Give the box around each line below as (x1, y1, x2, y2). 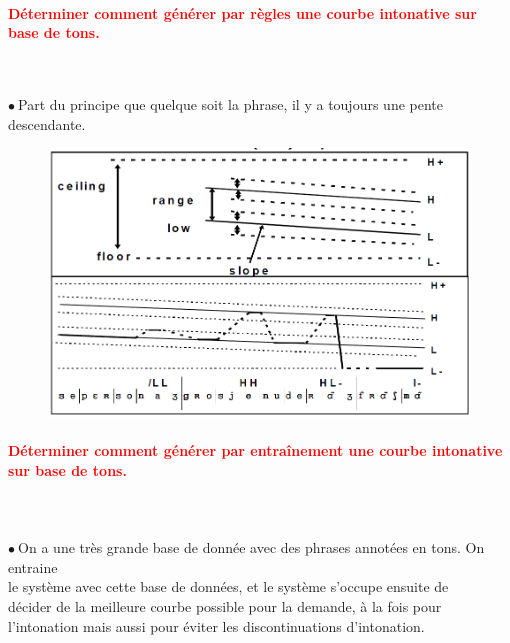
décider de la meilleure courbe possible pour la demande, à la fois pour (8, 595, 442, 616)
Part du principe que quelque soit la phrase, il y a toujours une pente (18, 93, 443, 114)
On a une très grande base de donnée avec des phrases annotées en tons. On (18, 537, 485, 558)
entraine (8, 556, 58, 577)
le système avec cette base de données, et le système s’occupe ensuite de (8, 576, 449, 597)
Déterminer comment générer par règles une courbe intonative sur (8, 2, 477, 23)
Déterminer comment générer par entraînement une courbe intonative (8, 440, 503, 461)
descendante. (8, 113, 86, 134)
